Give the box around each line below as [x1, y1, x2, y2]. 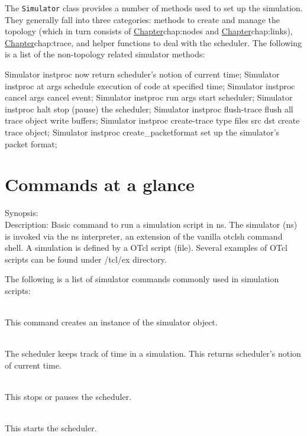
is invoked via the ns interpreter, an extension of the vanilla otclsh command [5, 230, 283, 242]
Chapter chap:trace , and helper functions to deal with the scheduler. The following [5, 36, 302, 49]
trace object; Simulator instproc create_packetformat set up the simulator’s [5, 126, 280, 138]
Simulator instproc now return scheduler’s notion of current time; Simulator [5, 68, 280, 80]
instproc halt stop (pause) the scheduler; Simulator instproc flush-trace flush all [5, 102, 293, 115]
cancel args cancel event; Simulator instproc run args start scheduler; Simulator [5, 91, 293, 104]
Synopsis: [5, 206, 38, 219]
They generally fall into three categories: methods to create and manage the [5, 13, 280, 25]
